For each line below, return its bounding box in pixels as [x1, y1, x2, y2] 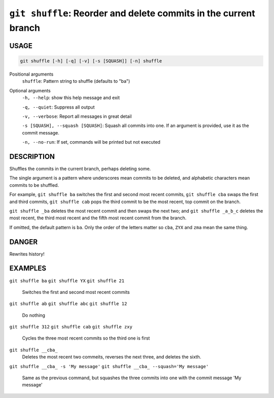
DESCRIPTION [9, 152, 55, 161]
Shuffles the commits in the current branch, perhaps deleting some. [9, 165, 151, 172]
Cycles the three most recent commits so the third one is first [22, 335, 150, 341]
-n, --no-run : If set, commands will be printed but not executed [22, 139, 161, 145]
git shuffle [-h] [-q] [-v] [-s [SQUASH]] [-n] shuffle [20, 58, 162, 63]
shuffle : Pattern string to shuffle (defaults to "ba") [22, 78, 130, 84]
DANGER [9, 238, 38, 246]
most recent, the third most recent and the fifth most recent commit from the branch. [9, 215, 187, 221]
